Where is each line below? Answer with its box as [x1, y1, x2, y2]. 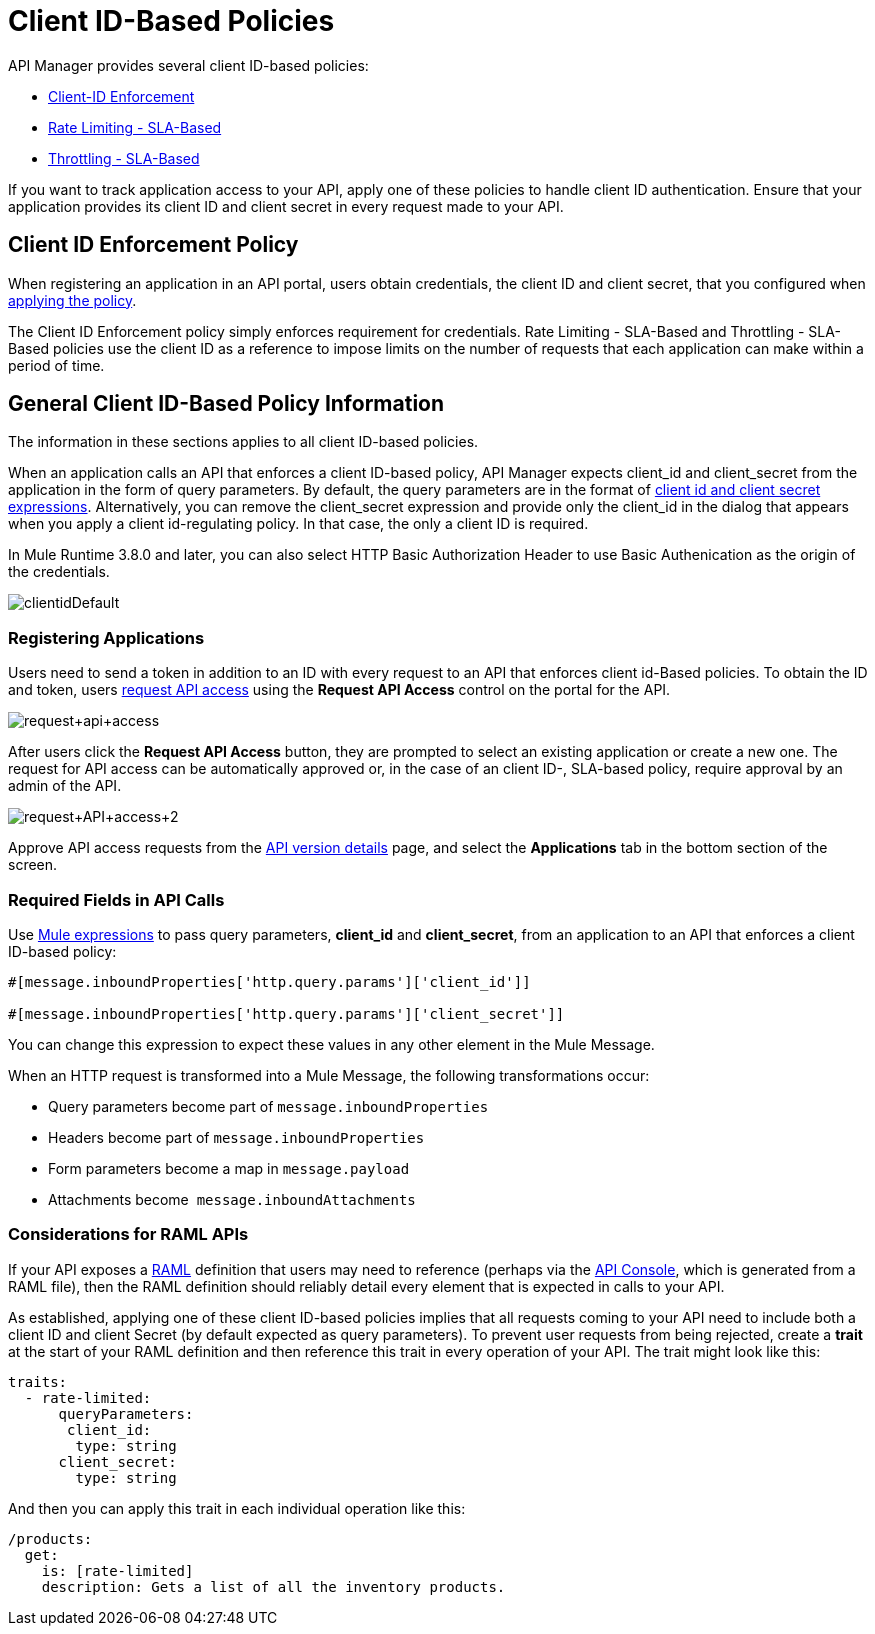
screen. [8, 856, 58, 874]
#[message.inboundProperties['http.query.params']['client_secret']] [8, 1005, 565, 1022]
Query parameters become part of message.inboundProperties [48, 1097, 489, 1115]
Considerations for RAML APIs [8, 1224, 249, 1245]
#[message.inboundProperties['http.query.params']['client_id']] [8, 973, 531, 990]
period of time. [8, 356, 105, 374]
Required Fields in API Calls [8, 889, 225, 910]
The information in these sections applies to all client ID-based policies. [8, 433, 479, 451]
